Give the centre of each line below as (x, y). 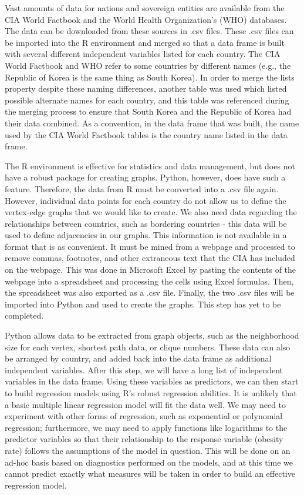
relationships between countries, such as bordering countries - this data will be (146, 223)
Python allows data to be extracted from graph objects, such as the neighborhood (152, 335)
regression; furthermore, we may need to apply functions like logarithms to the (146, 427)
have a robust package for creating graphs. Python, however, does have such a (145, 177)
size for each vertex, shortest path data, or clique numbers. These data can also (148, 347)
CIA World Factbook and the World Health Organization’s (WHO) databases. (146, 19)
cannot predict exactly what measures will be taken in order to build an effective (150, 474)
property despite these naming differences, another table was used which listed (146, 88)
